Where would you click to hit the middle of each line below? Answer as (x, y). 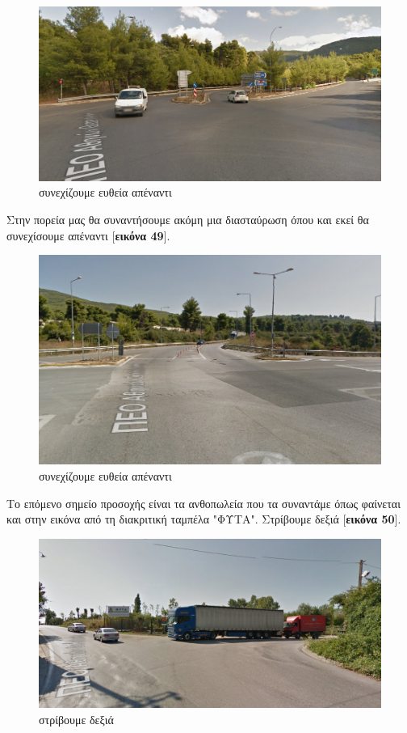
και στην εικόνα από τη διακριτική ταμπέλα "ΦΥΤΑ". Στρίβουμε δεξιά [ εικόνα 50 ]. (204, 519)
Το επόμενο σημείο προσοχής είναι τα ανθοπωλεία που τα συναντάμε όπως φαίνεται (203, 503)
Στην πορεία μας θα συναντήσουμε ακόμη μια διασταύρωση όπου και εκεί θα (188, 219)
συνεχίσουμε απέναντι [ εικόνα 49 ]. (88, 235)
